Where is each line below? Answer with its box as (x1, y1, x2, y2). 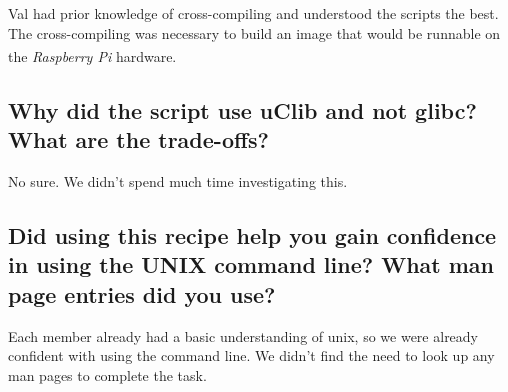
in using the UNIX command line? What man (8, 249, 495, 280)
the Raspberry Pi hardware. (8, 45, 177, 66)
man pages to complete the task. (8, 364, 207, 385)
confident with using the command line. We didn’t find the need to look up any (8, 345, 495, 366)
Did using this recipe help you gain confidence (8, 220, 497, 251)
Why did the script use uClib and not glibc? (8, 94, 477, 125)
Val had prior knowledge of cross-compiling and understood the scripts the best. (8, 3, 499, 23)
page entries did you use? (8, 278, 276, 309)
